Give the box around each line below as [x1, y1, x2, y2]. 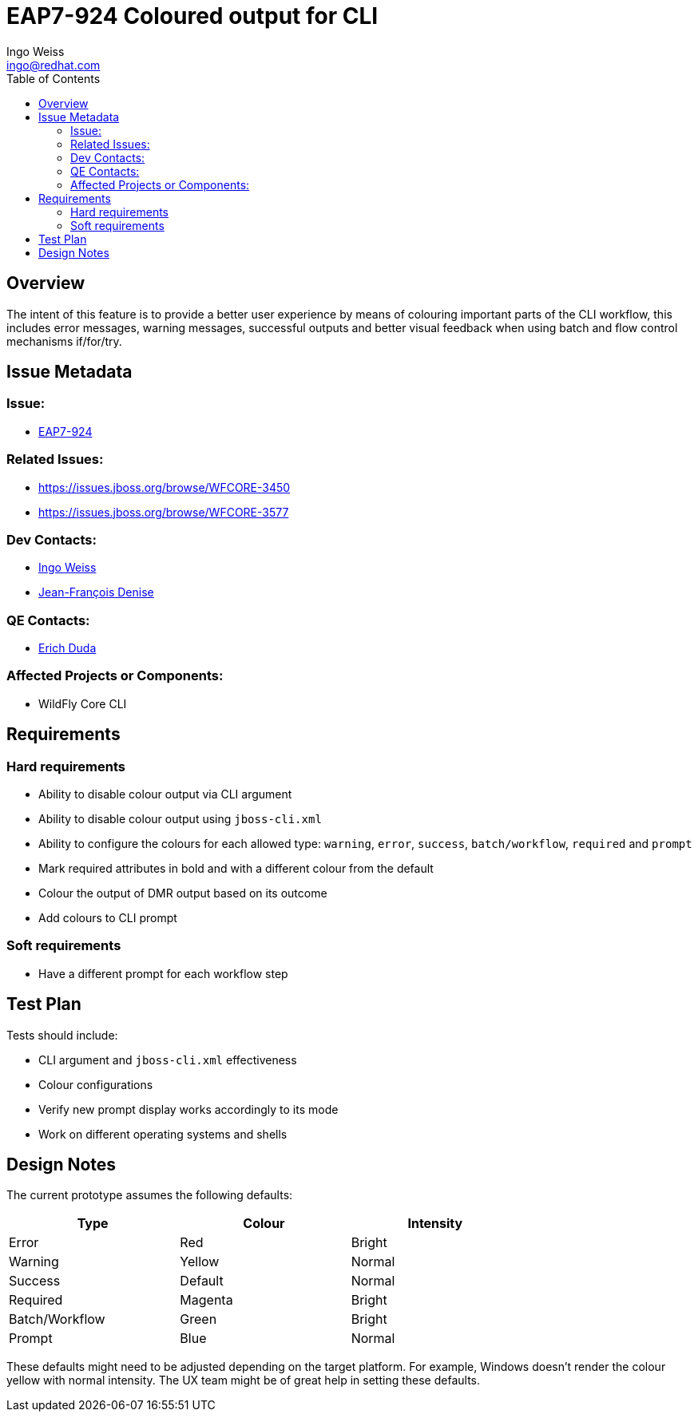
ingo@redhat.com [6, 57, 101, 72]
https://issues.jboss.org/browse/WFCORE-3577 [38, 505, 289, 519]
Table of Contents [6, 71, 101, 85]
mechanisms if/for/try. [6, 334, 122, 348]
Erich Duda [38, 641, 97, 656]
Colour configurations [38, 1077, 153, 1091]
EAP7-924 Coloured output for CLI [6, 2, 379, 30]
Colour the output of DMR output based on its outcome [38, 886, 327, 901]
